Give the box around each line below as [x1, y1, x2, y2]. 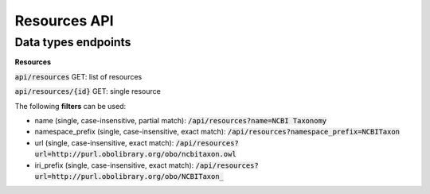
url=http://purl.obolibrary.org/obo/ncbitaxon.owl [34, 149, 236, 159]
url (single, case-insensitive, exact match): [34, 138, 174, 147]
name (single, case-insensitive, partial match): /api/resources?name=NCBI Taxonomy [34, 115, 327, 125]
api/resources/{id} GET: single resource [14, 87, 161, 96]
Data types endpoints [14, 35, 131, 49]
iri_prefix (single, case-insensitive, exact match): [34, 160, 194, 170]
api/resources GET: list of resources [14, 72, 143, 81]
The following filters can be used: [14, 101, 127, 111]
